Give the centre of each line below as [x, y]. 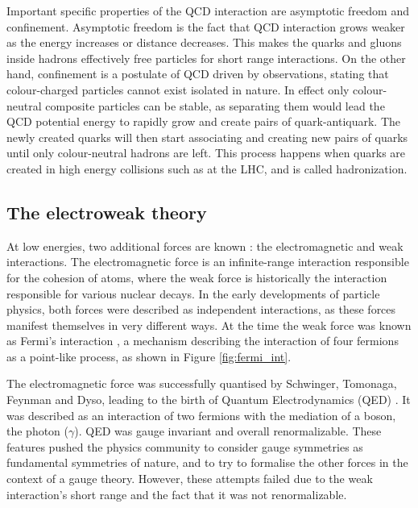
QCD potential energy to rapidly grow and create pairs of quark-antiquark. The [204, 121]
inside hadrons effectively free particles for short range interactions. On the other [206, 58]
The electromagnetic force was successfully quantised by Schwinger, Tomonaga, [202, 383]
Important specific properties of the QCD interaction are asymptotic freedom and [208, 10]
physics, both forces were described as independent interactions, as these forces [201, 309]
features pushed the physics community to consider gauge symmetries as [185, 446]
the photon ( [38, 431]
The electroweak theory [107, 212]
